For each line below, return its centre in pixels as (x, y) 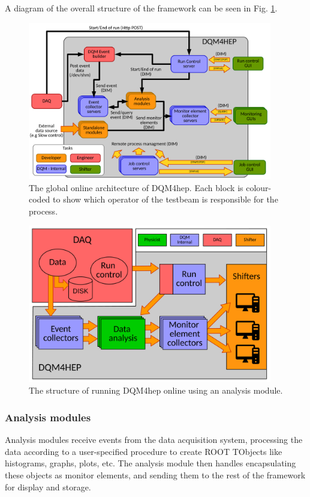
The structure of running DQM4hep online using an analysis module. (156, 390)
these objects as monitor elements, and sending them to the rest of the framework (155, 474)
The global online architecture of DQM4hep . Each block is (136, 187)
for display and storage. (48, 486)
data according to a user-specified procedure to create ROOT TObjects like (144, 451)
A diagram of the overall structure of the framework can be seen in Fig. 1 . (141, 8)
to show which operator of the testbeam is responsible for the (165, 199)
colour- (259, 187)
